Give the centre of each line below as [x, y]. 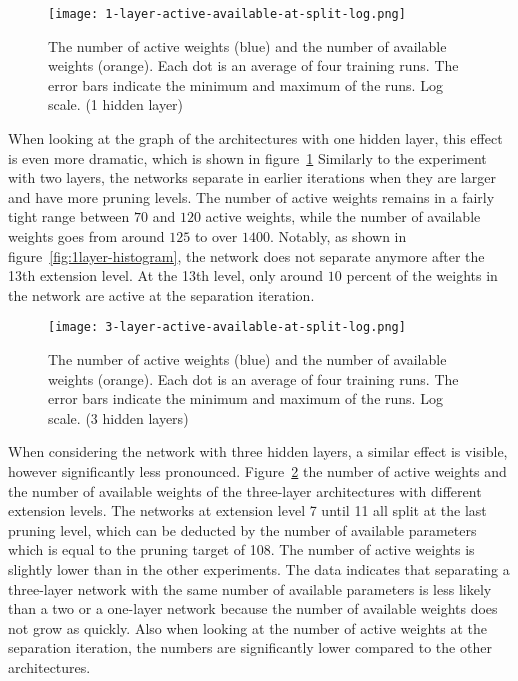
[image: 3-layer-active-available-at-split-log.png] [227, 327]
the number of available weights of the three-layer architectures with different [245, 490]
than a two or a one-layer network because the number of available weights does [253, 608]
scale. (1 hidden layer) [116, 104]
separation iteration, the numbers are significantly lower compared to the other [250, 647]
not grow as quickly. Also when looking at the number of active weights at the [248, 627]
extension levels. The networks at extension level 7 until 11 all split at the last [247, 510]
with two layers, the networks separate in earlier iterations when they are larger [252, 177]
